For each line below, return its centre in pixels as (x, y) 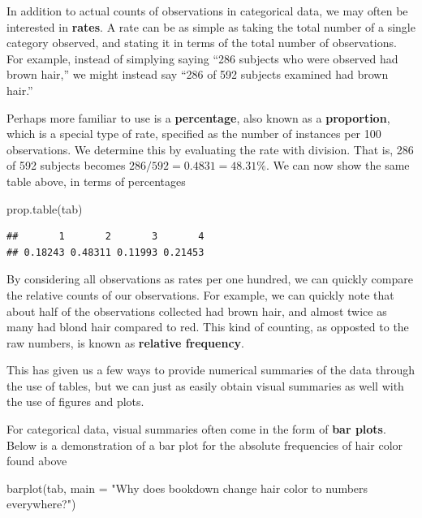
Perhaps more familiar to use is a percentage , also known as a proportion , (198, 117)
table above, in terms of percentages (96, 181)
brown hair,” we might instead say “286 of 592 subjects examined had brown (198, 74)
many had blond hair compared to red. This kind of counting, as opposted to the (208, 327)
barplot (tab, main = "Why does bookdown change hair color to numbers (187, 488)
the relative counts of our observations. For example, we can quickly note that (200, 294)
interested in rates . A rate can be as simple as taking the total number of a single (211, 26)
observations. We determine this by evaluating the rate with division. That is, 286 (210, 149)
